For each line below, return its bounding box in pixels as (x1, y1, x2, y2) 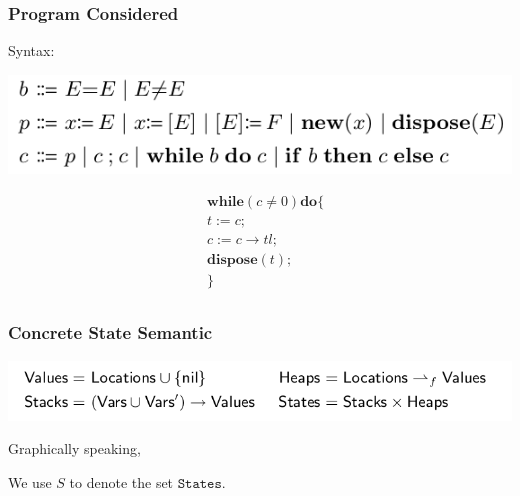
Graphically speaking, (8, 438, 141, 459)
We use (8, 471, 52, 492)
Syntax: (8, 40, 55, 61)
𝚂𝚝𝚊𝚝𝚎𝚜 (177, 476, 222, 491)
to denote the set (69, 471, 174, 492)
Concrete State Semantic (8, 320, 213, 345)
